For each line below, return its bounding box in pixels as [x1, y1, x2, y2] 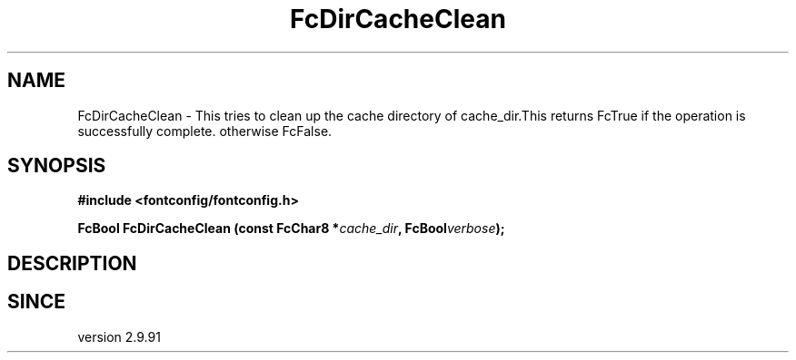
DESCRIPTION [7, 251, 137, 275]
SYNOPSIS [7, 154, 106, 178]
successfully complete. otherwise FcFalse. [77, 122, 333, 139]
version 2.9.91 [77, 328, 161, 345]
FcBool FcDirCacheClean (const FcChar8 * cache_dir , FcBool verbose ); [77, 220, 505, 237]
